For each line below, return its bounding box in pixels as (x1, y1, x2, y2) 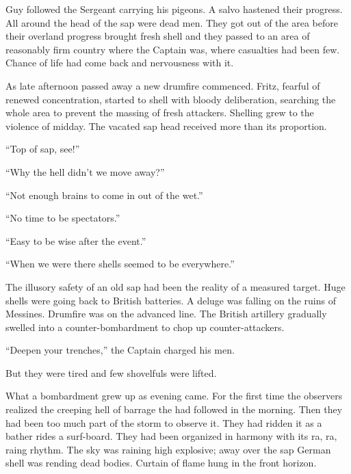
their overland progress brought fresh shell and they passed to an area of (5, 29, 310, 43)
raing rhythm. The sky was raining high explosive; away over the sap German (5, 442, 331, 456)
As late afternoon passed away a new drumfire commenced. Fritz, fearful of (5, 78, 320, 92)
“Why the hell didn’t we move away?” (5, 164, 165, 179)
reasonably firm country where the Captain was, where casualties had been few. (5, 42, 340, 56)
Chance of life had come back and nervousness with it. (5, 55, 234, 70)
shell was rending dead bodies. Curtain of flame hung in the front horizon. (5, 456, 317, 470)
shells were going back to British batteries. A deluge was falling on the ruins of (5, 293, 337, 307)
